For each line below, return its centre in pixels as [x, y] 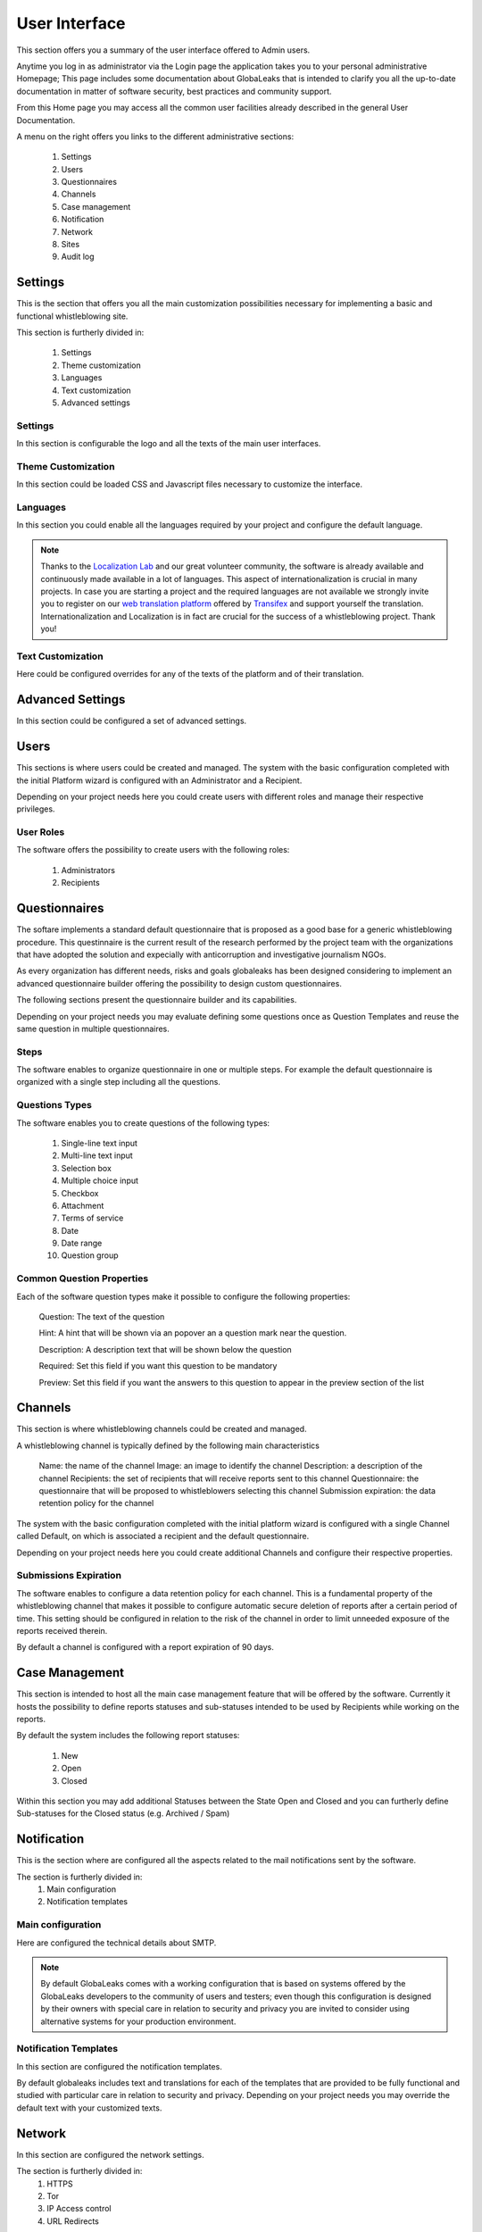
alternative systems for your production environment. [138, 2021]
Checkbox [80, 1193]
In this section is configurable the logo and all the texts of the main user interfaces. [169, 444]
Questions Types [54, 1105]
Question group [90, 1255]
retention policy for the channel [96, 1503]
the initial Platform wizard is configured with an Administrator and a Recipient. [159, 780]
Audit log [78, 257]
